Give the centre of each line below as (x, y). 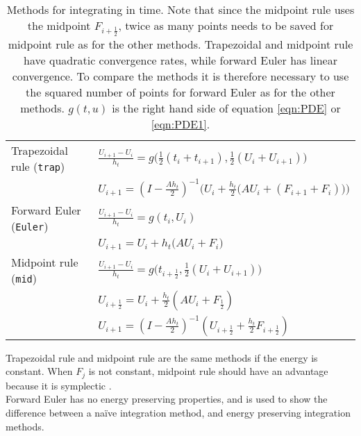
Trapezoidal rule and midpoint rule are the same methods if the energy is (162, 357)
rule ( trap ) (38, 166)
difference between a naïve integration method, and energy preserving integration (178, 412)
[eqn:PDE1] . (180, 124)
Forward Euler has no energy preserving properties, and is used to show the (167, 399)
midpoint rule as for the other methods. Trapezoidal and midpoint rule (180, 44)
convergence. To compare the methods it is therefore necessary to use (180, 76)
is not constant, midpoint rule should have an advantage (208, 371)
